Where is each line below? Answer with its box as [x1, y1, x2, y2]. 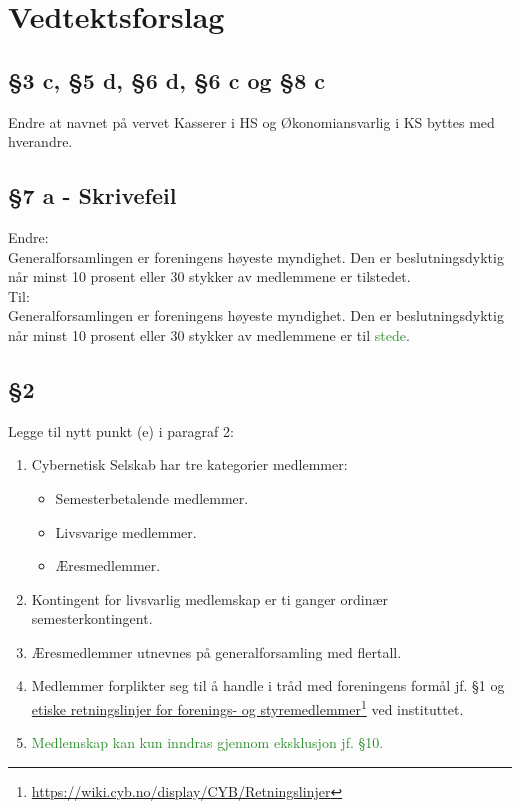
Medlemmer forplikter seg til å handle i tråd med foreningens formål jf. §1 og [31, 675, 505, 696]
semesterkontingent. [31, 608, 153, 629]
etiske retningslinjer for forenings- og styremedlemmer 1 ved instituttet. [31, 696, 464, 719]
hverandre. [8, 131, 73, 152]
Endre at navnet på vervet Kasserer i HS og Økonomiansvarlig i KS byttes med [8, 111, 495, 132]
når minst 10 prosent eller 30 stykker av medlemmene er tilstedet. [8, 266, 411, 287]
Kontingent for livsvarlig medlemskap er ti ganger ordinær [31, 588, 389, 609]
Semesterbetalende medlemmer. [55, 487, 249, 508]
